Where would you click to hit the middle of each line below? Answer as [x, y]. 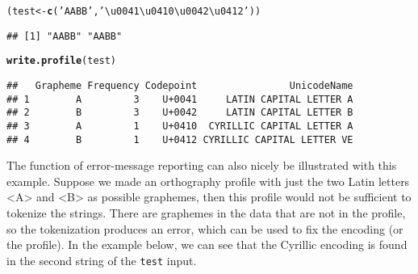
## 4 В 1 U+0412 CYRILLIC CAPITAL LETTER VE [180, 139]
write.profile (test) [62, 61]
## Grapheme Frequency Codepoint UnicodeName [180, 85]
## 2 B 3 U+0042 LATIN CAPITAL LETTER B [180, 113]
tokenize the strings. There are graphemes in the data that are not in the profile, [206, 213]
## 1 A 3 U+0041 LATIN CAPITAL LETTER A [180, 99]
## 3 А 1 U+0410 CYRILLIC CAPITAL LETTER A [180, 126]
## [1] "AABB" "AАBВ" [65, 36]
